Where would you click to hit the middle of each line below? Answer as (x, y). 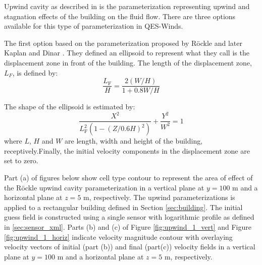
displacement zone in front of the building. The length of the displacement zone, (128, 62)
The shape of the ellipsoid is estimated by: (70, 107)
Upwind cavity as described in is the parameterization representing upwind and (127, 6)
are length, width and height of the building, (134, 141)
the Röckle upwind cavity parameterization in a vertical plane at (104, 187)
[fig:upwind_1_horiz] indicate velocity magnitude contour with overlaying (118, 237)
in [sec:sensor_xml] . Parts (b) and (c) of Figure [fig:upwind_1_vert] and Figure (128, 226)
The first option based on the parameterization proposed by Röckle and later (123, 43)
